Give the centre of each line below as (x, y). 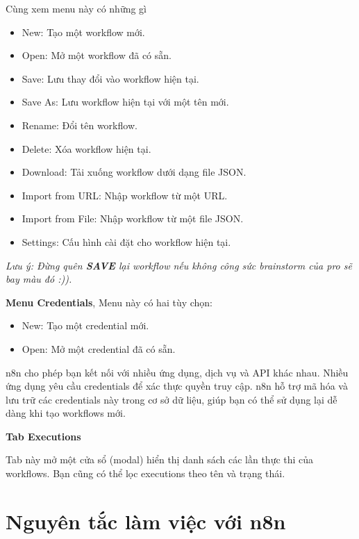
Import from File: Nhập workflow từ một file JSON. (133, 218)
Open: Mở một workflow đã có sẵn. (97, 55)
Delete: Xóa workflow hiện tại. (86, 148)
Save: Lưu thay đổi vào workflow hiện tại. (110, 78)
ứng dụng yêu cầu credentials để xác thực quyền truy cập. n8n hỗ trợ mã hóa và (177, 386)
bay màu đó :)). (39, 279)
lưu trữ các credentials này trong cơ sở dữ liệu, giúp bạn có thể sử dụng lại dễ (172, 399)
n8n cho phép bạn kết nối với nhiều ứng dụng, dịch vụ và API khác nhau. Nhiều (177, 372)
